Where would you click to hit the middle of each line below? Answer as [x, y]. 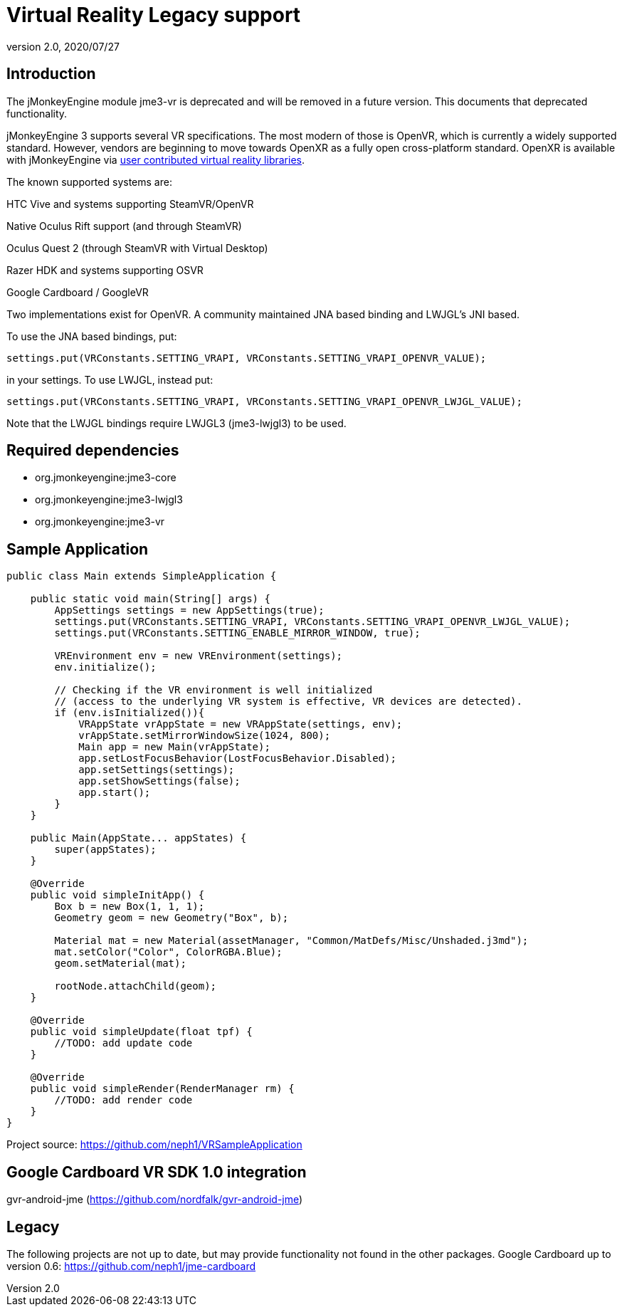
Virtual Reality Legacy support [154, 15]
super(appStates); [105, 850]
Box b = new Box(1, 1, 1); [130, 907]
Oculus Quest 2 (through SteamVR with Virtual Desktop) [137, 248]
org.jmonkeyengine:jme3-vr [100, 522]
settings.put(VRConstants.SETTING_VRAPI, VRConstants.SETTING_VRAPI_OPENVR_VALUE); [247, 358]
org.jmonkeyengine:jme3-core [106, 478]
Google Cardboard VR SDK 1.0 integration [157, 1172]
